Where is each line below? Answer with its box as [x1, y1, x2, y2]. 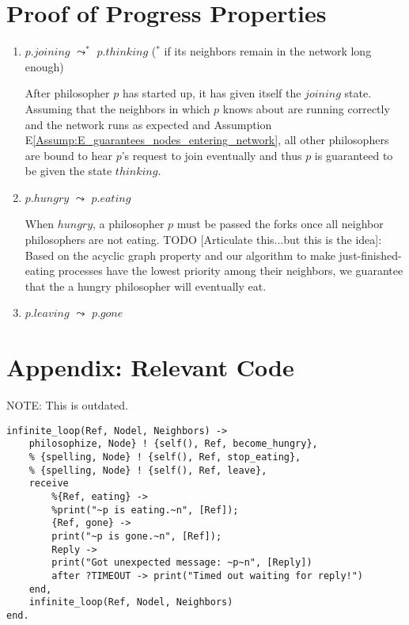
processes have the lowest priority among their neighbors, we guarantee [58, 262, 403, 279]
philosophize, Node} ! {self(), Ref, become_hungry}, [28, 438, 318, 450]
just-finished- [339, 246, 402, 263]
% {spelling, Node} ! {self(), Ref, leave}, [28, 464, 267, 476]
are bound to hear [25, 147, 112, 163]
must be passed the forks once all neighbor [176, 215, 384, 232]
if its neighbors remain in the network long [164, 43, 372, 59]
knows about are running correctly [222, 100, 390, 116]
